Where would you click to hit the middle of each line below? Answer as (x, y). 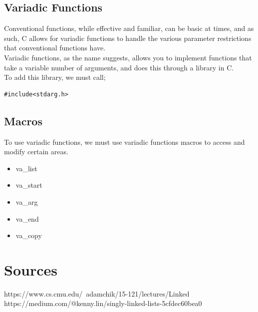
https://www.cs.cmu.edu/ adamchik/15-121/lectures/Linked (97, 293)
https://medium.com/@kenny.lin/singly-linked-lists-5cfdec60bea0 (103, 303)
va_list (26, 168)
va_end (27, 218)
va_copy (29, 235)
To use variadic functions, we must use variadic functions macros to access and (125, 142)
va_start (29, 185)
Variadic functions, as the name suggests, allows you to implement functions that (128, 57)
